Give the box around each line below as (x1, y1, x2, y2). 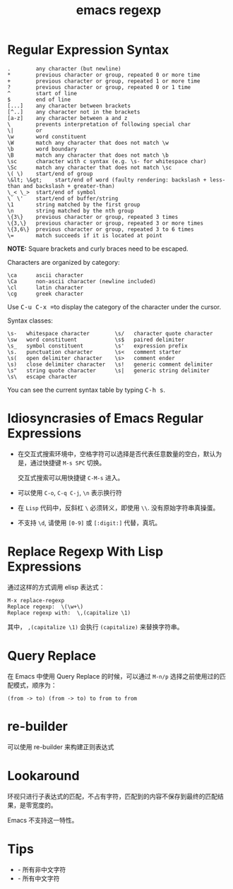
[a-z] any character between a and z (7, 114, 129, 121)
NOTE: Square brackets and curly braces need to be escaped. (7, 244, 189, 253)
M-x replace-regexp (7, 597, 65, 604)
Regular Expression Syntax (7, 42, 169, 58)
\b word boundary (7, 145, 78, 153)
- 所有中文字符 (17, 874, 60, 883)
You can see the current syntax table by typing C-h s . (7, 386, 166, 394)
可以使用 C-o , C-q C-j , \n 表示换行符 (17, 488, 122, 496)
